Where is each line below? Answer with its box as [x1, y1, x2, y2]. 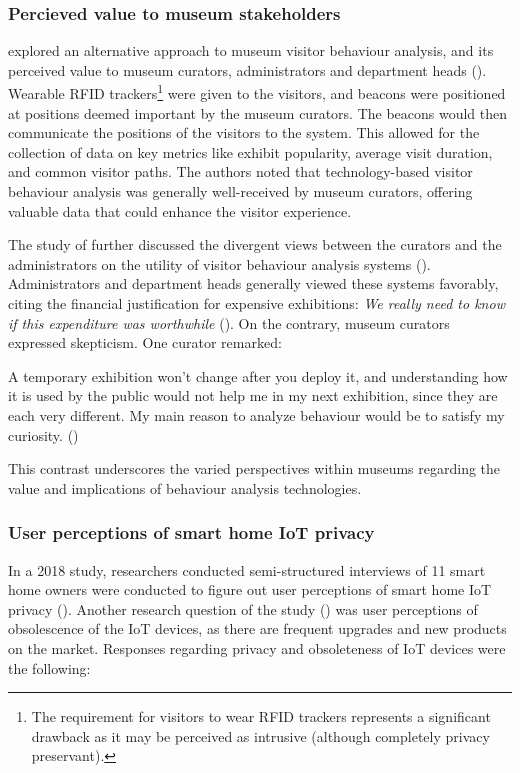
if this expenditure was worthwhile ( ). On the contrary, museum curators [8, 312, 450, 333]
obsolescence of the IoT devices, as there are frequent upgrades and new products [8, 618, 507, 639]
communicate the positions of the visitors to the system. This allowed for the [8, 122, 480, 143]
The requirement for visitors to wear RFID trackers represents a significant [31, 706, 491, 727]
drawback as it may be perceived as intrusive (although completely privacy [31, 725, 490, 746]
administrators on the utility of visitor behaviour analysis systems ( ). [8, 253, 431, 274]
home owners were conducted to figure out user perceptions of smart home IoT [8, 579, 492, 600]
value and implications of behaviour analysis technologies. [8, 477, 362, 498]
